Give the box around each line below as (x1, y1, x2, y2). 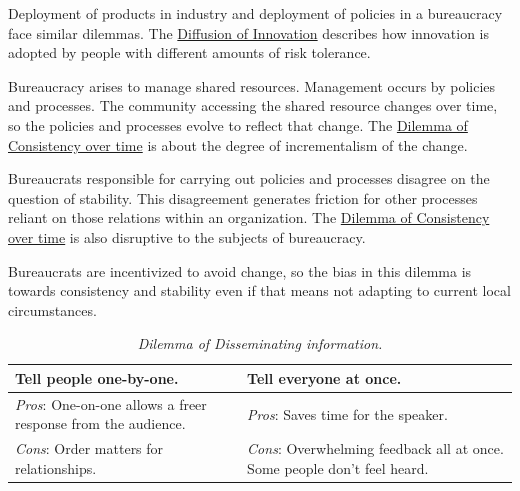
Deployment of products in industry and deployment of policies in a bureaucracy (8, 3, 503, 23)
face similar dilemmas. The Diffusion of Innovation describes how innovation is (8, 22, 490, 43)
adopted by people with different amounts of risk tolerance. (8, 42, 371, 63)
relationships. (15, 457, 97, 478)
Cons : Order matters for (15, 438, 164, 459)
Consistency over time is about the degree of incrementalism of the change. (8, 134, 468, 155)
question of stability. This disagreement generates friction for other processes (8, 187, 478, 208)
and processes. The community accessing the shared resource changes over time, (8, 95, 498, 116)
